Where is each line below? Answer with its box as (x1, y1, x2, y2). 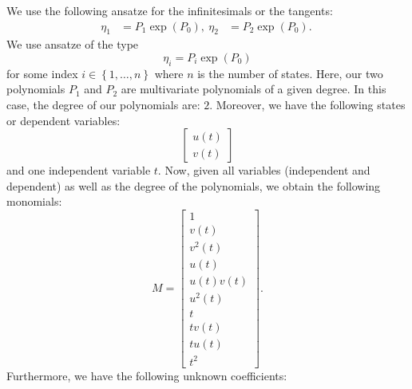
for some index (6, 65, 78, 81)
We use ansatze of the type (6, 36, 139, 53)
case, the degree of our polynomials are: (6, 96, 200, 112)
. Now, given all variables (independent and (157, 162, 370, 179)
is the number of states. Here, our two (197, 65, 383, 81)
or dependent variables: (6, 112, 121, 128)
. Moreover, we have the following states (209, 96, 406, 112)
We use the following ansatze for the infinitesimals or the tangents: (6, 2, 333, 18)
